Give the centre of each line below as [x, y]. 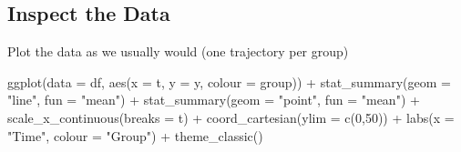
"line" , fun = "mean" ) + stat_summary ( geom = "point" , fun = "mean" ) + [214, 100]
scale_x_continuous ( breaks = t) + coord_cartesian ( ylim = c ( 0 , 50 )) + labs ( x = [231, 117]
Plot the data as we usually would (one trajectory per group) [178, 51]
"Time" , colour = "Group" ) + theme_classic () [135, 135]
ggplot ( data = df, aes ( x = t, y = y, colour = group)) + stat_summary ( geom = [229, 81]
